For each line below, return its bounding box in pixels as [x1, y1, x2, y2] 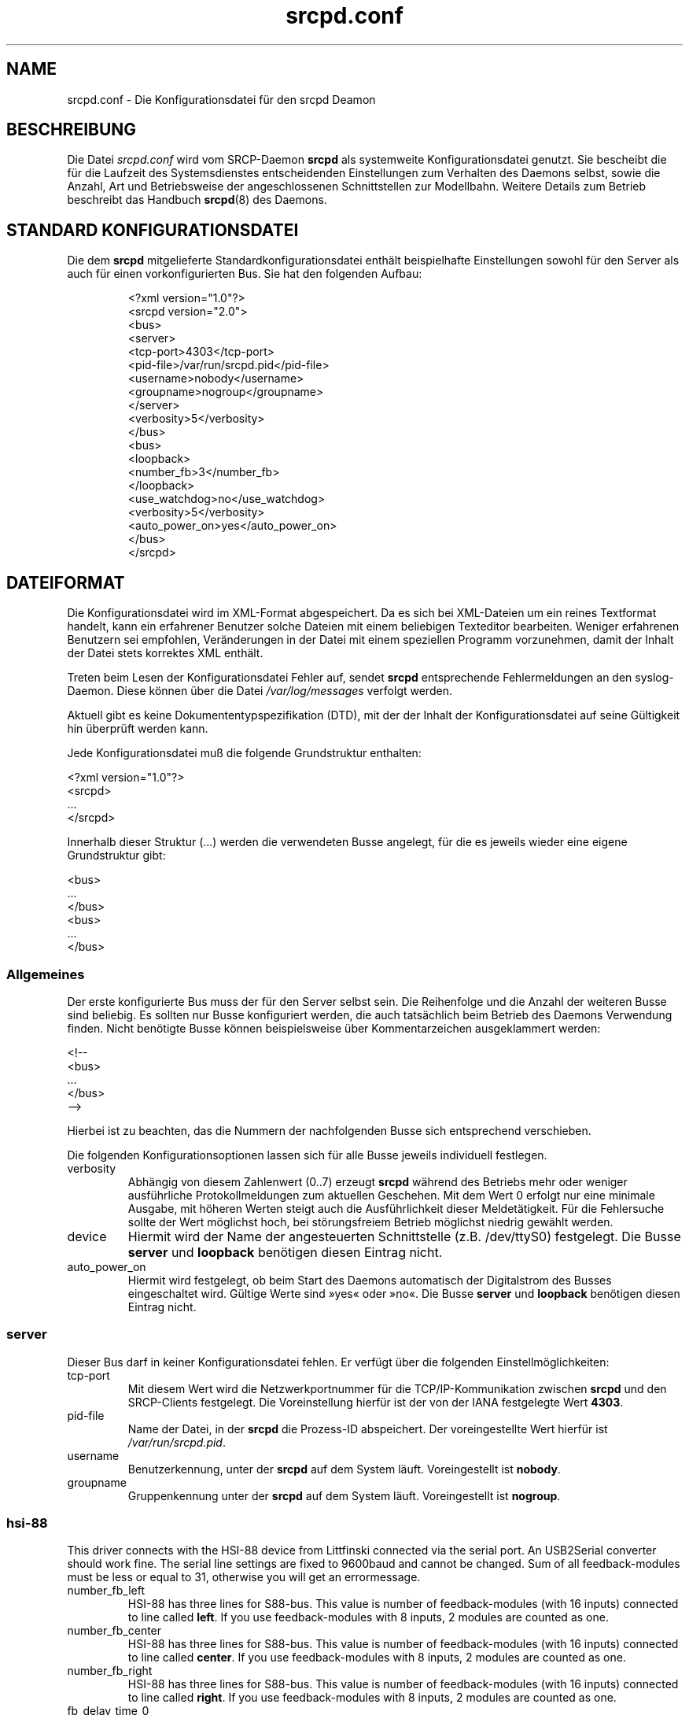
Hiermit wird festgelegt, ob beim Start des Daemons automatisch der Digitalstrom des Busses [127, 1273, 612, 1287]
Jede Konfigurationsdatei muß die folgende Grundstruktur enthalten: [67, 746, 422, 760]
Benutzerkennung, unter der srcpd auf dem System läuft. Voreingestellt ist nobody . [127, 1462, 561, 1476]
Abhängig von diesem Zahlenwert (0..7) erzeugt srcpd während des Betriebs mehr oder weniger [127, 1174, 628, 1188]
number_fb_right [67, 1664, 153, 1678]
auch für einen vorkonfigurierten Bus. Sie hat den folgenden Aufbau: [67, 267, 422, 281]
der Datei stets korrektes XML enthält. [67, 646, 263, 660]
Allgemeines [6, 966, 85, 982]
